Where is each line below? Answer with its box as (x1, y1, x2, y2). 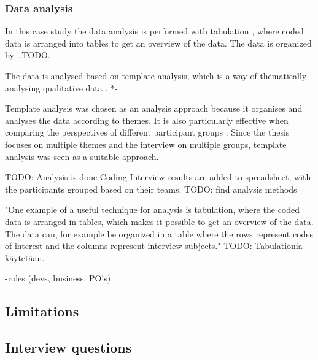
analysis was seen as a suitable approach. (5, 150, 159, 163)
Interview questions (5, 338, 132, 357)
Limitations (5, 302, 79, 321)
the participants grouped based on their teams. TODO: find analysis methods (5, 182, 297, 195)
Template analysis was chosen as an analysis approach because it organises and (5, 102, 303, 115)
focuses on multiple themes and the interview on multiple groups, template (5, 137, 287, 150)
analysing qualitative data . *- (5, 81, 118, 94)
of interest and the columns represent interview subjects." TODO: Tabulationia (5, 239, 303, 252)
